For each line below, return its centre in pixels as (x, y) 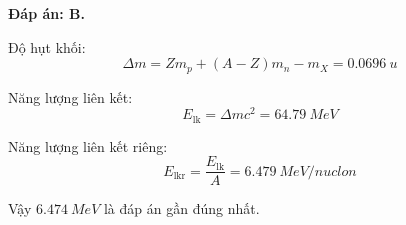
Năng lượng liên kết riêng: (88, 145)
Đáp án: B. (46, 13)
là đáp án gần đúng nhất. (181, 208)
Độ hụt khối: (47, 46)
